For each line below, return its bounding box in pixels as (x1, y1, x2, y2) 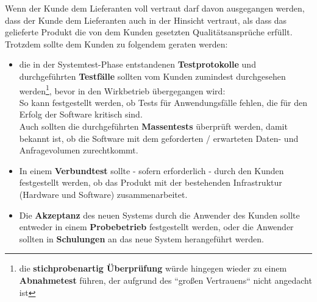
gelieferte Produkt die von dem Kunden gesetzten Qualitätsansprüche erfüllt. (5, 26, 293, 38)
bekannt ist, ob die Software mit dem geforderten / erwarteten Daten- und (19, 132, 299, 144)
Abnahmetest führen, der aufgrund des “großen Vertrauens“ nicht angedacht (19, 273, 312, 286)
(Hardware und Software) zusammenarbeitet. (19, 188, 188, 200)
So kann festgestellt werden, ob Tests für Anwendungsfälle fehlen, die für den (19, 96, 308, 108)
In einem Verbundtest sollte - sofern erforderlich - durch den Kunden (19, 164, 284, 177)
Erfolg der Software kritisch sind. (19, 108, 143, 121)
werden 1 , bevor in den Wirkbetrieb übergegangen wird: (19, 82, 226, 97)
